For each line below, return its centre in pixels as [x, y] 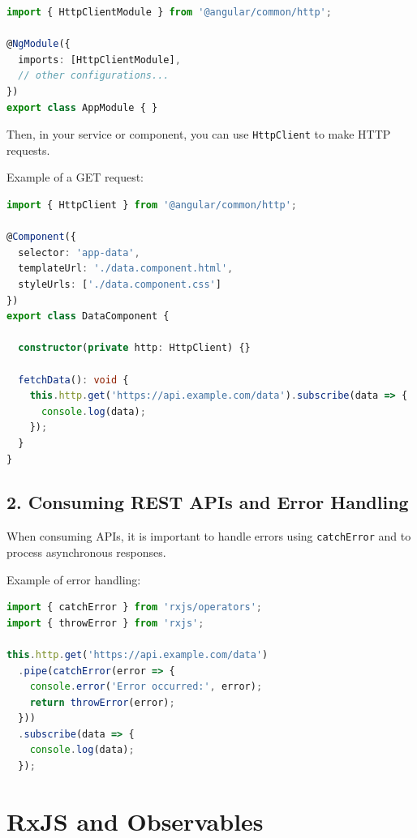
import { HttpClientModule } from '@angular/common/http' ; [169, 12]
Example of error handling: [74, 579]
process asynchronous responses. [86, 552]
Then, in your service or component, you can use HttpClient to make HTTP [199, 134]
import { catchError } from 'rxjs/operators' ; [135, 607]
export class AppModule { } [82, 107]
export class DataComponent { [88, 316]
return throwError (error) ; [102, 702]
